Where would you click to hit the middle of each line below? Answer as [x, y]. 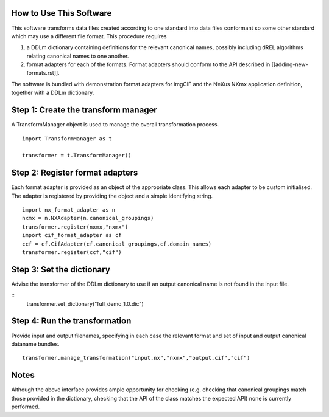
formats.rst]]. [43, 73]
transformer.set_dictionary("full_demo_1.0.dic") [85, 303]
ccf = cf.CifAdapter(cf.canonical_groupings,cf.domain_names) [117, 244]
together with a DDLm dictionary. [53, 93]
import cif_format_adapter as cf [72, 235]
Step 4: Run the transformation [71, 321]
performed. [25, 407]
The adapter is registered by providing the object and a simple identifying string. [112, 196]
